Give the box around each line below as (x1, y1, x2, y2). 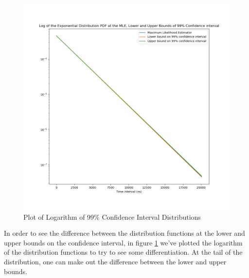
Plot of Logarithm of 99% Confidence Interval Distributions (23, 211, 201, 222)
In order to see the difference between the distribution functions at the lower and (4, 228, 245, 238)
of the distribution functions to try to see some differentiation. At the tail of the (4, 247, 243, 257)
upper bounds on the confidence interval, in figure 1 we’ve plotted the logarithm (4, 237, 243, 247)
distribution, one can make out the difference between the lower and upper (4, 256, 227, 266)
